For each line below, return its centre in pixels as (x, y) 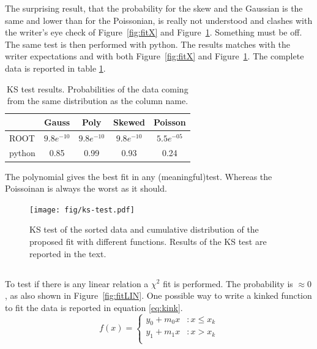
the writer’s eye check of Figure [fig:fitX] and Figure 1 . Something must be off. (154, 32)
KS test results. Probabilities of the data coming (98, 88)
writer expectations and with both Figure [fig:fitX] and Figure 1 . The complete (155, 56)
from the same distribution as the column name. (98, 101)
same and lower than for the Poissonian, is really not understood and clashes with (159, 20)
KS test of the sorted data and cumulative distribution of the (144, 229)
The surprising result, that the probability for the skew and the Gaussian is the (154, 8)
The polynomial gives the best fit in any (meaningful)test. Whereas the (139, 176)
